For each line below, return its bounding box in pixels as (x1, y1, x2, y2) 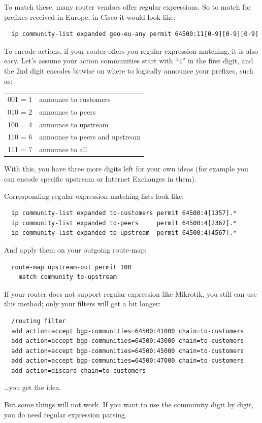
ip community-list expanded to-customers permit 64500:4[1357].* (11, 209, 237, 217)
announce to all (39, 144, 87, 155)
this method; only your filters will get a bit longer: (4, 298, 161, 309)
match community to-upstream (18, 273, 117, 281)
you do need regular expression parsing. (4, 409, 127, 419)
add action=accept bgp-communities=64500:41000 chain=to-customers (11, 327, 244, 335)
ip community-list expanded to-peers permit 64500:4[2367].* (11, 219, 237, 227)
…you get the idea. (4, 382, 61, 393)
